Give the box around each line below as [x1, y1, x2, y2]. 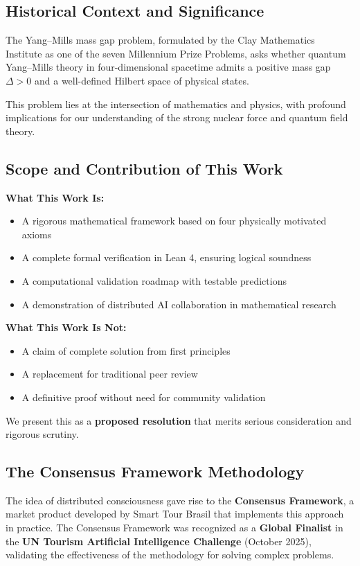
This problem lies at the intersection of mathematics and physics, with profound [6, 96, 346, 111]
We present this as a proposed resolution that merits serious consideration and [6, 413, 352, 427]
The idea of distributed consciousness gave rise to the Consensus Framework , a [6, 493, 354, 507]
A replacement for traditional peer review [21, 366, 198, 381]
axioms [21, 227, 52, 241]
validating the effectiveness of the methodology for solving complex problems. [6, 547, 334, 562]
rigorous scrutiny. [6, 427, 79, 441]
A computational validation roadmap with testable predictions [21, 273, 287, 288]
